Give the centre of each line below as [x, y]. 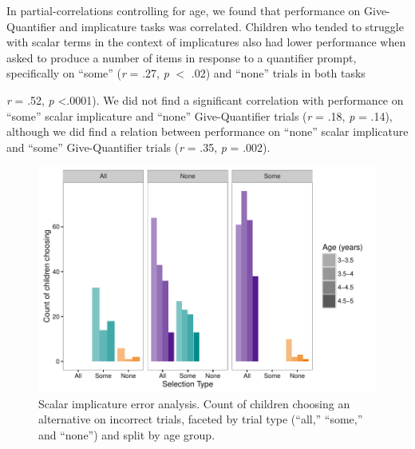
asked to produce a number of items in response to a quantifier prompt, [182, 57]
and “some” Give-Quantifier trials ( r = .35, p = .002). [138, 147]
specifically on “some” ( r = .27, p [88, 73]
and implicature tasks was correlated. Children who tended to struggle [231, 26]
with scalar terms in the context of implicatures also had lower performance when [206, 42]
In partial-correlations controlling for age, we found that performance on [184, 10]
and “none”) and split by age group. [127, 434]
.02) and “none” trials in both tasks [278, 73]
